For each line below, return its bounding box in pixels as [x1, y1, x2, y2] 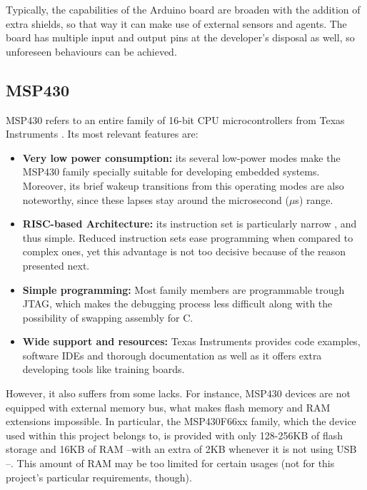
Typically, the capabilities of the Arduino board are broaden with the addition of [6, 2, 361, 16]
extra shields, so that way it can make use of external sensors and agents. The [6, 16, 347, 31]
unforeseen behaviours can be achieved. [6, 44, 177, 58]
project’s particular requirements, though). [6, 469, 192, 484]
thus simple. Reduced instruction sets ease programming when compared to [22, 230, 353, 245]
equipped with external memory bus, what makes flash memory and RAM [6, 399, 331, 414]
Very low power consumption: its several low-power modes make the [22, 150, 341, 165]
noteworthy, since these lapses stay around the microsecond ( [22, 192, 289, 207]
